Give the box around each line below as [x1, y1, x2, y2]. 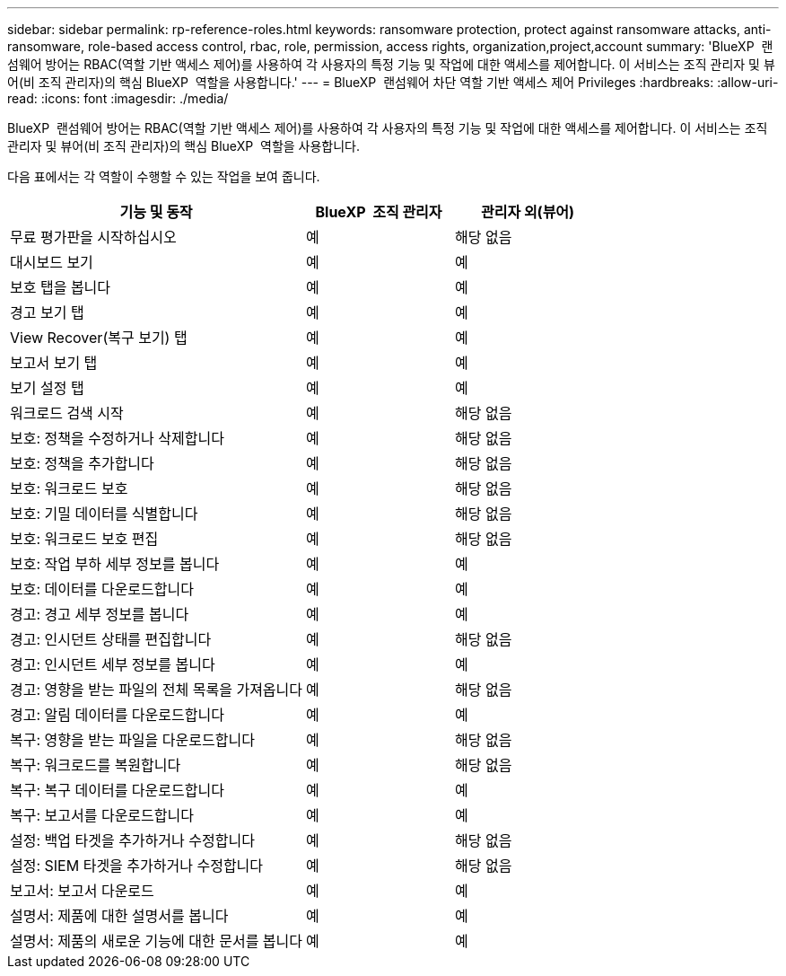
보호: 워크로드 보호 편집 [10, 530, 159, 548]
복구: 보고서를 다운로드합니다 [10, 806, 194, 824]
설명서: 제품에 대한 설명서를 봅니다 [10, 907, 229, 925]
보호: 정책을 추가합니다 [10, 454, 154, 472]
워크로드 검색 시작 [10, 404, 124, 422]
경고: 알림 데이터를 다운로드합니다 [10, 706, 224, 724]
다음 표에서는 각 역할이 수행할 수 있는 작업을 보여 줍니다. [7, 169, 320, 184]
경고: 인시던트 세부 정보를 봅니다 [10, 655, 215, 673]
